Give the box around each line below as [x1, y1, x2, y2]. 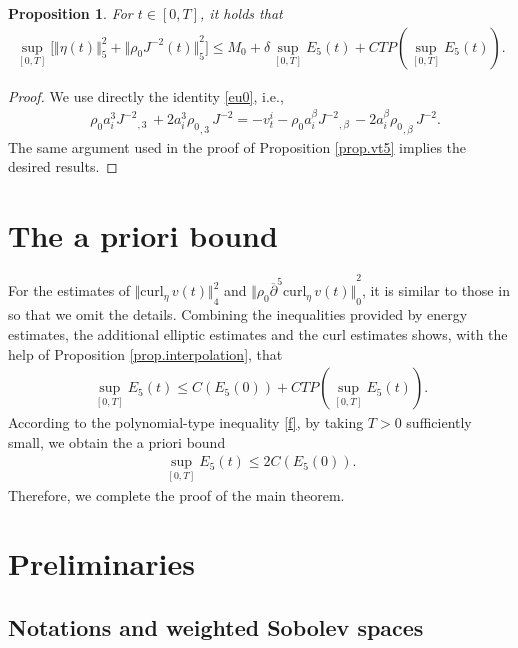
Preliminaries [8, 543, 195, 584]
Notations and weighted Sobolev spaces [8, 612, 424, 643]
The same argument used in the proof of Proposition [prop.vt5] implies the [8, 136, 467, 157]
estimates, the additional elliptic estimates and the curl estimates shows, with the [8, 324, 508, 345]
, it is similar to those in [361, 280, 510, 301]
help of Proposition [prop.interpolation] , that [8, 343, 283, 364]
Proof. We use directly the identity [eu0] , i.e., [8, 85, 284, 106]
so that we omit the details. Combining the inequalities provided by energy [8, 304, 468, 325]
